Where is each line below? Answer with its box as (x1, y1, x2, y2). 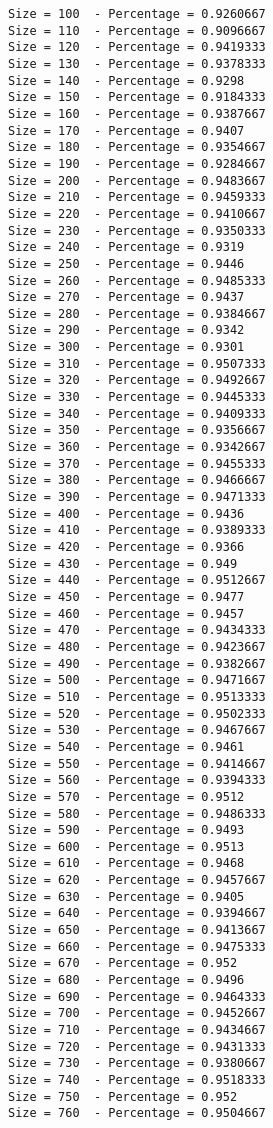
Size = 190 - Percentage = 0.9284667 (8, 156, 266, 171)
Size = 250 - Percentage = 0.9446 (8, 256, 245, 271)
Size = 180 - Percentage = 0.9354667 (8, 140, 266, 155)
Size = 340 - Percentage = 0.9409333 (8, 406, 266, 421)
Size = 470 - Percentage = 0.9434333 (8, 623, 266, 638)
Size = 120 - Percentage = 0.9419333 (8, 40, 266, 55)
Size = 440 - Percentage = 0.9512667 (8, 573, 266, 588)
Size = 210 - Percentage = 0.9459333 (8, 190, 266, 205)
